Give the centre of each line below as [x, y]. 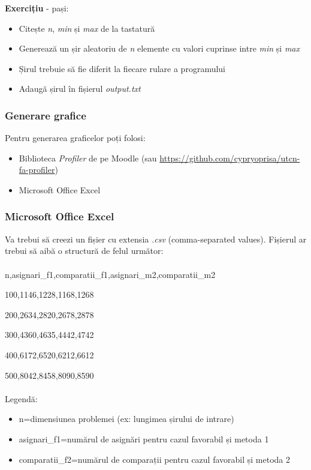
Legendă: [21, 398]
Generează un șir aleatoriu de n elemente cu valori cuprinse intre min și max [159, 48]
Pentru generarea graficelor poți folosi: [75, 138]
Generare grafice [46, 115]
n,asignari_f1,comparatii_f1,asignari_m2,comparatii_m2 [110, 274]
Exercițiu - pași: [37, 8]
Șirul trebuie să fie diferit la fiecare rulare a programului [122, 68]
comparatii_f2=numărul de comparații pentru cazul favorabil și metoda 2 [154, 459]
